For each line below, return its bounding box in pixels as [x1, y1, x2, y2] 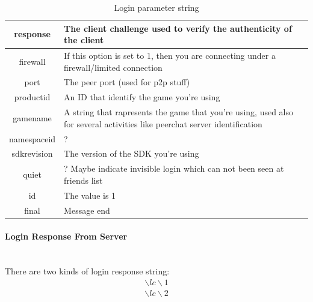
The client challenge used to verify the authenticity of [64, 22, 292, 34]
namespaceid [9, 132, 56, 145]
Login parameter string [114, 1, 199, 13]
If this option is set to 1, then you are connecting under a [64, 49, 276, 62]
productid [14, 91, 51, 103]
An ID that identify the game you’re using [64, 91, 220, 103]
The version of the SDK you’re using [64, 147, 199, 160]
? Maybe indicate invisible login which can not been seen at [64, 162, 284, 175]
